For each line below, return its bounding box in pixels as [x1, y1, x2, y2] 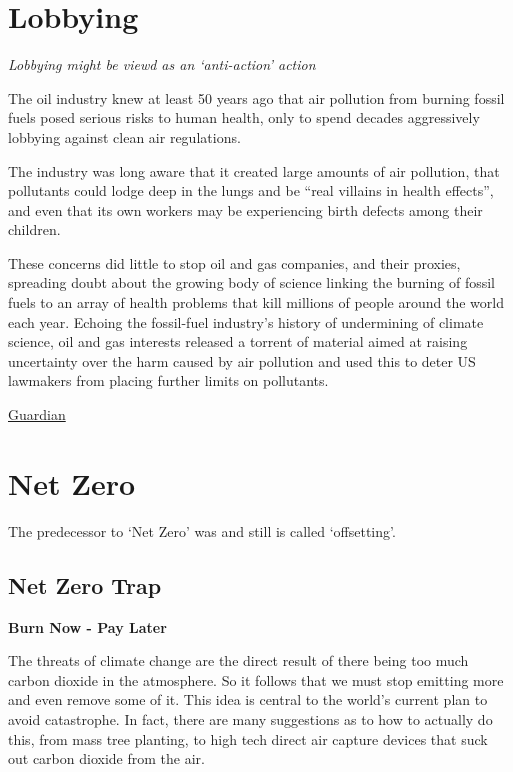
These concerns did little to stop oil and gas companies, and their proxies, [8, 252, 461, 273]
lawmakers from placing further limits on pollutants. [8, 370, 329, 391]
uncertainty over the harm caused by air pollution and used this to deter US [8, 350, 476, 371]
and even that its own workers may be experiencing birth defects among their [8, 199, 483, 220]
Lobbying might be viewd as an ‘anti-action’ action [8, 54, 316, 75]
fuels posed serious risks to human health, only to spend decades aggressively [8, 107, 480, 128]
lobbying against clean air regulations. [8, 126, 241, 147]
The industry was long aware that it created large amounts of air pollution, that [8, 160, 500, 181]
